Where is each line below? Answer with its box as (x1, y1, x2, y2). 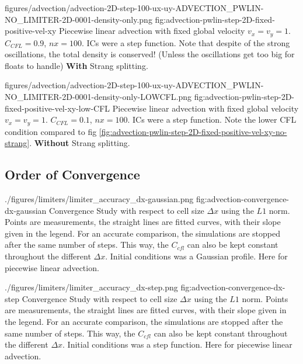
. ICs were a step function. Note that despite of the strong (82, 36, 290, 48)
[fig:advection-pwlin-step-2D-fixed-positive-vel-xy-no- (99, 125, 287, 137)
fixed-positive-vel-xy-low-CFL (5, 102, 110, 114)
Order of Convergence (5, 165, 140, 183)
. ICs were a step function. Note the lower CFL (127, 113, 297, 126)
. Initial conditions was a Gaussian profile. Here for (105, 250, 288, 262)
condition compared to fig (5, 125, 97, 137)
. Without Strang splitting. (29, 137, 130, 149)
